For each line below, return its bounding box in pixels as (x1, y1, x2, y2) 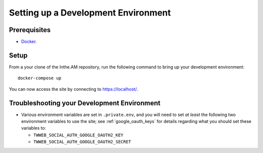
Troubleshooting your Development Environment (9, 99, 161, 107)
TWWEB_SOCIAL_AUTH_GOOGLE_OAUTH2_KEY (33, 132, 124, 138)
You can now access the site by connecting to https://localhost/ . (9, 86, 138, 92)
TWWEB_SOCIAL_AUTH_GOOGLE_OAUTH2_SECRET (33, 139, 131, 145)
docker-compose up (18, 75, 62, 81)
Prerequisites (9, 26, 51, 34)
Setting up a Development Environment (9, 7, 171, 18)
